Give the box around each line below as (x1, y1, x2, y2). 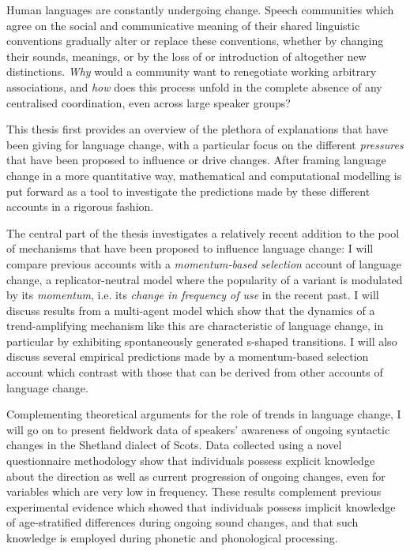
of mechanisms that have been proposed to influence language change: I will (6, 240, 374, 257)
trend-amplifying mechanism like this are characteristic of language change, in (6, 317, 384, 334)
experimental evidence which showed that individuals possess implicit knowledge (6, 498, 396, 515)
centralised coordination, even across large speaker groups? (6, 94, 291, 111)
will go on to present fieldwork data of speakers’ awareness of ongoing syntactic (6, 421, 390, 437)
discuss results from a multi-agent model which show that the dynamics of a (6, 302, 375, 318)
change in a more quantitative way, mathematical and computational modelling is (6, 167, 402, 183)
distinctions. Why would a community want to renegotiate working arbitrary (6, 63, 377, 80)
